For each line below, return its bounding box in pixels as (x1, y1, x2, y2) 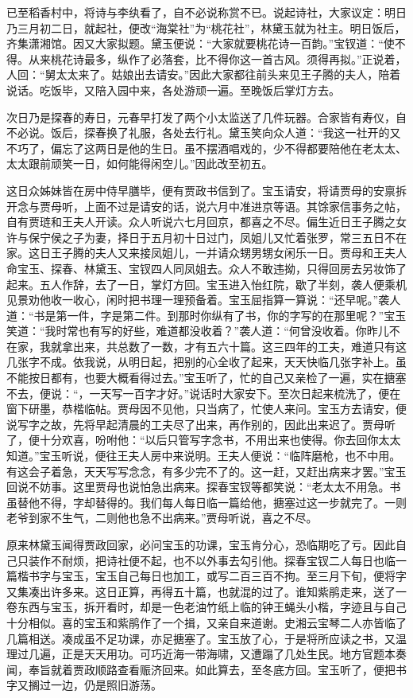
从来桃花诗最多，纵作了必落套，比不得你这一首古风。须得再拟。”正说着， (28, 50, 407, 67)
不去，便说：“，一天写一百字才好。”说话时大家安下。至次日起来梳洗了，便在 (6, 384, 401, 401)
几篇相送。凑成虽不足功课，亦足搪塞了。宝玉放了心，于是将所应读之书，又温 (6, 630, 407, 646)
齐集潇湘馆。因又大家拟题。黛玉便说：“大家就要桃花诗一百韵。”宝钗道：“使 (6, 35, 395, 52)
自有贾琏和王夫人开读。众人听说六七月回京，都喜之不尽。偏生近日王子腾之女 (6, 213, 407, 230)
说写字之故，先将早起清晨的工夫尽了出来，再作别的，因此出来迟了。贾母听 (6, 415, 396, 432)
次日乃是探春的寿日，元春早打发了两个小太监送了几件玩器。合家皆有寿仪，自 (6, 108, 407, 125)
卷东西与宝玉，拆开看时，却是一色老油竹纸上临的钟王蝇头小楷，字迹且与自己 (6, 599, 407, 615)
